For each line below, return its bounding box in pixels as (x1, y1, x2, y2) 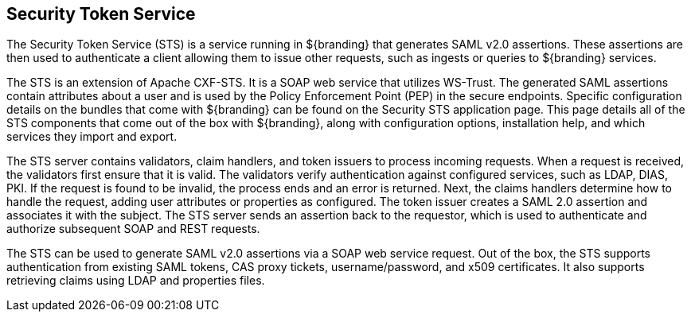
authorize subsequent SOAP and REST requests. (6, 222, 260, 236)
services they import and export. (6, 130, 178, 144)
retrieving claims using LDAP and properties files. (6, 273, 265, 288)
